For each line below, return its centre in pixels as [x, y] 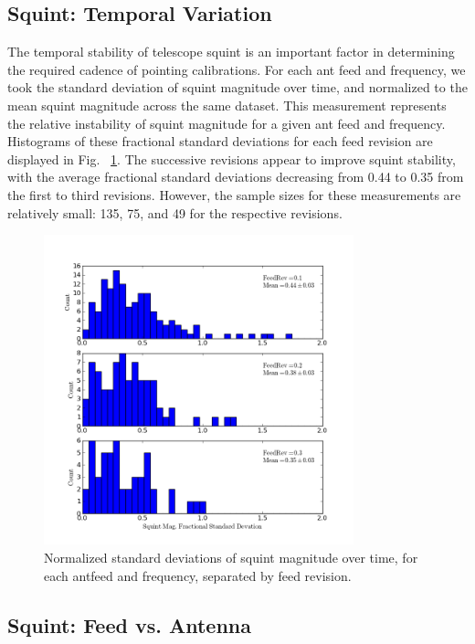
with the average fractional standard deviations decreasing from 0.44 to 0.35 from [236, 177]
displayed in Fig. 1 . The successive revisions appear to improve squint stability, [232, 158]
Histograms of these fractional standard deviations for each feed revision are [220, 141]
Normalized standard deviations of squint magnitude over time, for [231, 557]
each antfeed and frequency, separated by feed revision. [198, 575]
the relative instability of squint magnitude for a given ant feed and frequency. [227, 123]
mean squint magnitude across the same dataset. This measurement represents [227, 105]
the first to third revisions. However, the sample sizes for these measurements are [234, 194]
